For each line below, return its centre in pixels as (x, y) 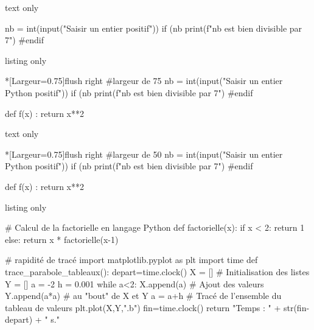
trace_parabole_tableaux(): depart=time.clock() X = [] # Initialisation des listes (157, 271)
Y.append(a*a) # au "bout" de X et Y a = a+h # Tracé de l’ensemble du (143, 296)
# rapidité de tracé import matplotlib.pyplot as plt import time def (131, 260)
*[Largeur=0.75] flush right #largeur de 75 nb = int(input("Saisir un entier (144, 81)
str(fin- (296, 307)
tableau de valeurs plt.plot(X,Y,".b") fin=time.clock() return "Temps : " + (143, 307)
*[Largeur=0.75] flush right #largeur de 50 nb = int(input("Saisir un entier (144, 154)
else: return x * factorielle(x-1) (62, 239)
